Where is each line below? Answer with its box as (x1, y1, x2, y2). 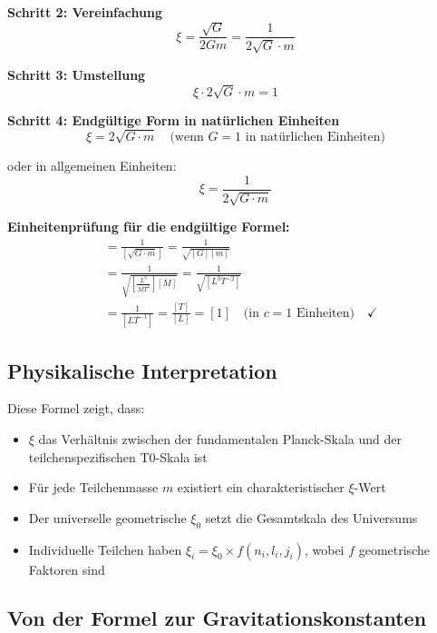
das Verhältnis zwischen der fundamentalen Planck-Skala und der (38, 429, 402, 448)
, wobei (304, 539, 345, 559)
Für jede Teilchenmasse (28, 478, 159, 497)
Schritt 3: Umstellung (7, 64, 146, 84)
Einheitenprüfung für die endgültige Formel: (7, 217, 290, 236)
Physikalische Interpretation (7, 356, 277, 384)
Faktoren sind (28, 559, 105, 579)
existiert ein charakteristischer (177, 478, 345, 497)
